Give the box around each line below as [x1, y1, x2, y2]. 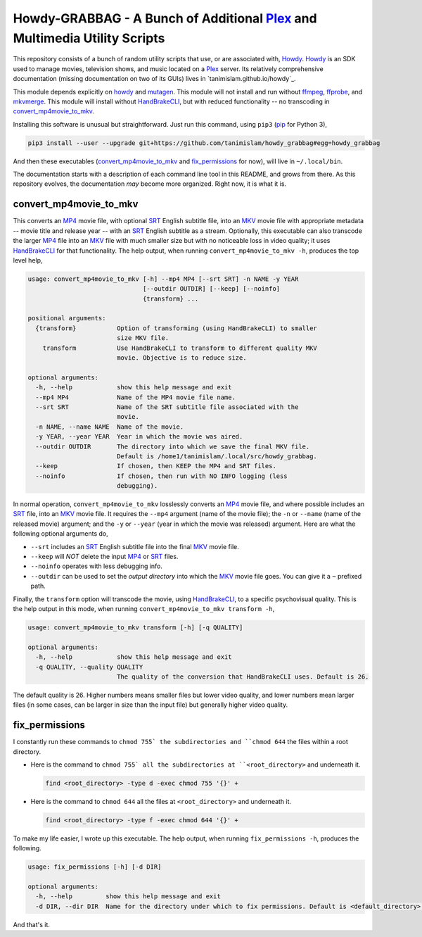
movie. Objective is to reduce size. [116, 354, 247, 362]
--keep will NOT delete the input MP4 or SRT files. [30, 553, 179, 561]
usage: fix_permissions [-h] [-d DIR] [27, 863, 162, 871]
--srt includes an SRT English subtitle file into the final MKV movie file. [30, 542, 239, 551]
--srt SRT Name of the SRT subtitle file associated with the [35, 403, 299, 411]
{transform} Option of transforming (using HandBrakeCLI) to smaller [35, 324, 318, 332]
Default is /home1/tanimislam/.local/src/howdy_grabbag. [116, 452, 318, 460]
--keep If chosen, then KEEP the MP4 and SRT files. [35, 462, 277, 470]
